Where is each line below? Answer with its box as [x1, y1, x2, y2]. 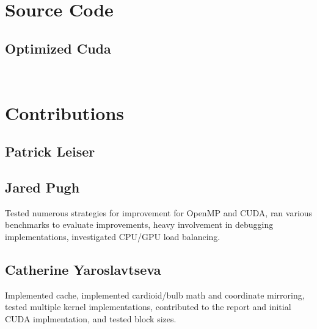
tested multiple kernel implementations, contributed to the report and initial [5, 300, 291, 313]
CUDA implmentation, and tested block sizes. [5, 312, 177, 325]
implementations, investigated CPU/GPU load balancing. [5, 230, 220, 242]
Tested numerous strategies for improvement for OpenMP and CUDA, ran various [5, 206, 313, 219]
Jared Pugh [5, 178, 80, 196]
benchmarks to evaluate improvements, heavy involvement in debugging [5, 218, 274, 231]
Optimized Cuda [5, 38, 111, 57]
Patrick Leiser [5, 142, 95, 161]
